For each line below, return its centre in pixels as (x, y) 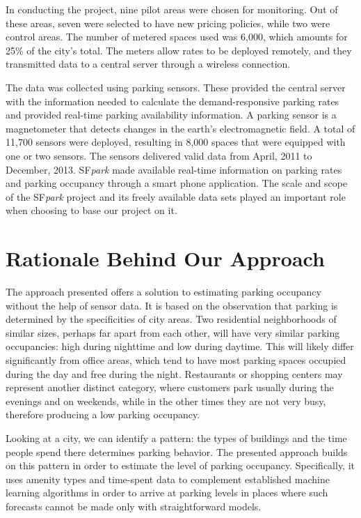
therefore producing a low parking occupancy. (103, 414)
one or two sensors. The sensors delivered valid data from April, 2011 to (159, 155)
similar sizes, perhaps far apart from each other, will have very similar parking (173, 332)
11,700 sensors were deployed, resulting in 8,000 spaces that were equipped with (176, 142)
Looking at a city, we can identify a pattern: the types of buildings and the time (176, 437)
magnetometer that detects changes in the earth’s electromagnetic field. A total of (180, 128)
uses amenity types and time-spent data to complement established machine (168, 479)
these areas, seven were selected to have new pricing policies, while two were (168, 23)
